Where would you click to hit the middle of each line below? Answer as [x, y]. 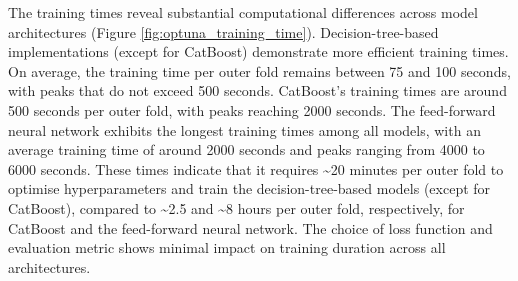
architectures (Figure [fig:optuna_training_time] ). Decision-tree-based [223, 31]
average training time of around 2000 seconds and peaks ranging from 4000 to [246, 149]
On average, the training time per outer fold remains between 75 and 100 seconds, [259, 70]
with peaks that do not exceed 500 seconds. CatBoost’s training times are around [257, 90]
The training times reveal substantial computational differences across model [243, 12]
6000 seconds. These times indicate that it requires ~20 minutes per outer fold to [256, 168]
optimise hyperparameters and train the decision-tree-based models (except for [249, 188]
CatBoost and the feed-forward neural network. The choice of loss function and [250, 227]
